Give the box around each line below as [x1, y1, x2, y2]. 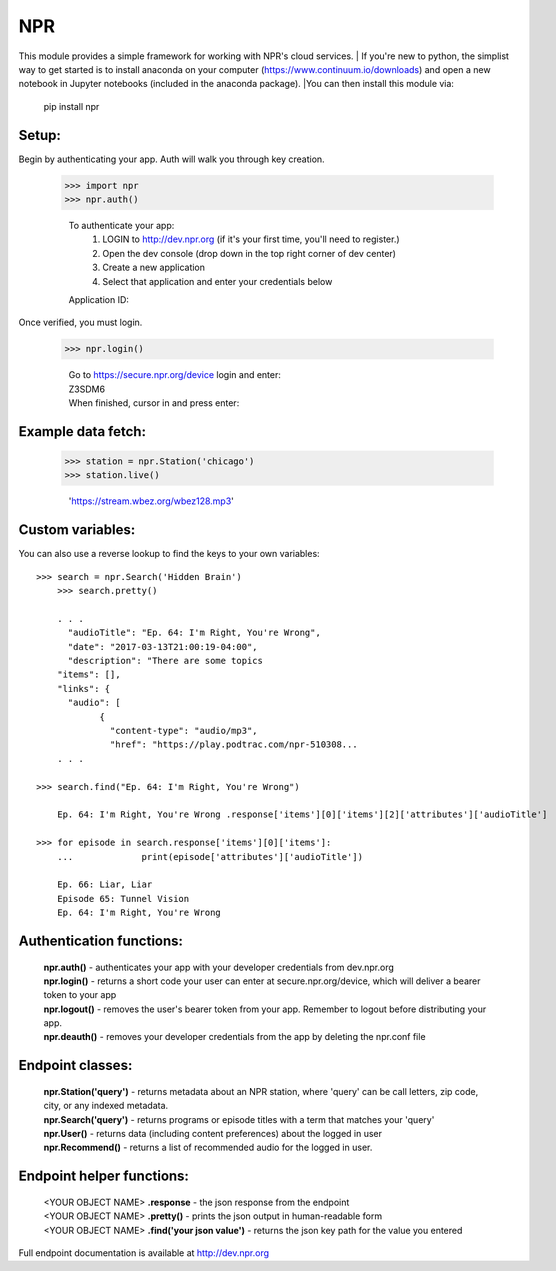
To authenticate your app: [68, 219, 175, 231]
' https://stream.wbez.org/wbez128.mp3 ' [68, 495, 235, 507]
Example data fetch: [18, 423, 147, 440]
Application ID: [68, 293, 130, 305]
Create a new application [102, 261, 205, 274]
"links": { [56, 683, 111, 694]
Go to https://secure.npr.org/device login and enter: [68, 369, 282, 381]
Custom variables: [18, 521, 136, 539]
